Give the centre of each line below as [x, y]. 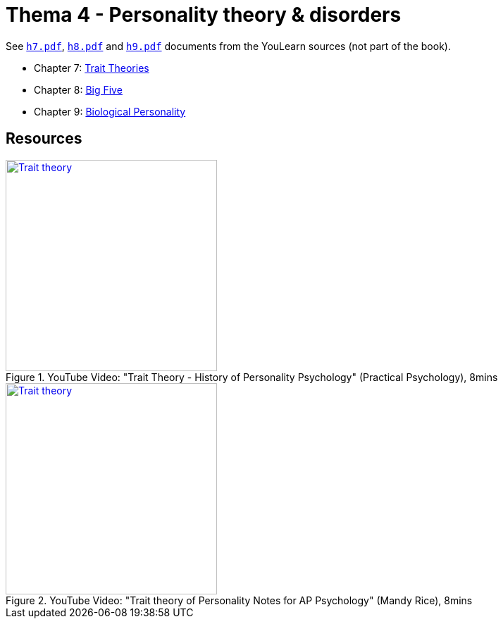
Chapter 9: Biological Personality [110, 111]
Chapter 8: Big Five [78, 89]
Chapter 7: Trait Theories [92, 68]
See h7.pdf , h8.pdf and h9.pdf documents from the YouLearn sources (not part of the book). [228, 46]
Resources [44, 139]
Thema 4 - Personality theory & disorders [204, 15]
